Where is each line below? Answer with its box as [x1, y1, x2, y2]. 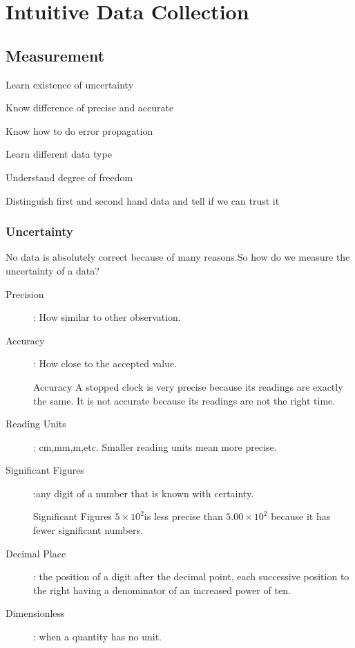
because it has [271, 509, 331, 524]
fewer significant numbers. [33, 523, 143, 537]
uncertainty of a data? [6, 263, 99, 277]
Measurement [6, 44, 105, 66]
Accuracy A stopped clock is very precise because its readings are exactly [33, 379, 343, 394]
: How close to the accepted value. [33, 356, 177, 371]
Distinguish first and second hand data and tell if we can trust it [6, 193, 280, 207]
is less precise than [144, 509, 223, 524]
